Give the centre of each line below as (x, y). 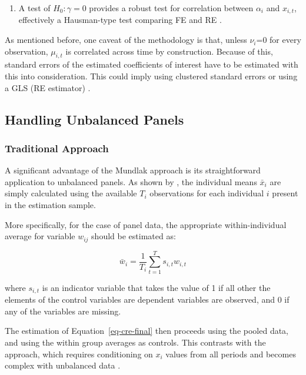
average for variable (40, 236)
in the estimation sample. (50, 205)
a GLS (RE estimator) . (48, 87)
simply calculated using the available (71, 193)
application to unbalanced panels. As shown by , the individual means (131, 181)
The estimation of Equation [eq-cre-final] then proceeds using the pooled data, (147, 331)
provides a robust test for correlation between (171, 8)
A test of (34, 8)
